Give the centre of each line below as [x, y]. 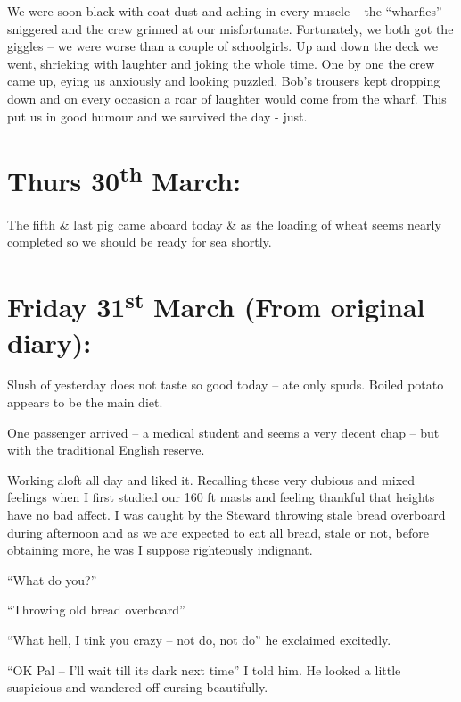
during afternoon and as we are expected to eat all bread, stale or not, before [218, 532]
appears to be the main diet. [85, 402]
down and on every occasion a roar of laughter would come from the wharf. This [227, 98]
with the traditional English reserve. [106, 450]
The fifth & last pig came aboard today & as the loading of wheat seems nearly [224, 224]
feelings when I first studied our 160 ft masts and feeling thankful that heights [221, 497]
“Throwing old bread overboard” [96, 610]
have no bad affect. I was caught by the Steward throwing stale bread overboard [226, 514]
